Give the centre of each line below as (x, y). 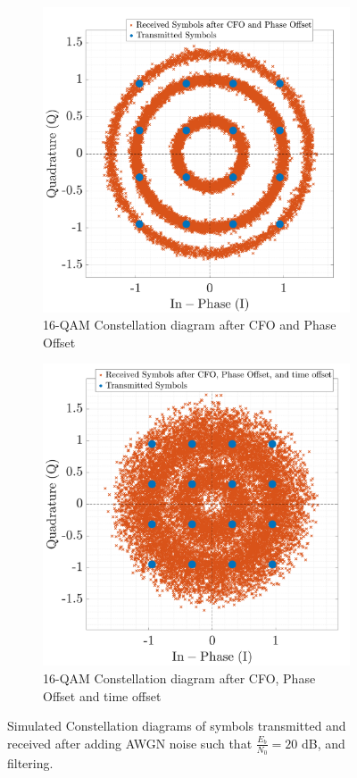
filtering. (30, 762)
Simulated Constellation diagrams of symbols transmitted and (177, 726)
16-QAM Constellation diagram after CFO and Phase (190, 325)
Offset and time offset (102, 695)
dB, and (324, 743)
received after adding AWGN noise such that (130, 743)
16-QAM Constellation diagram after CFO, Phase (179, 678)
